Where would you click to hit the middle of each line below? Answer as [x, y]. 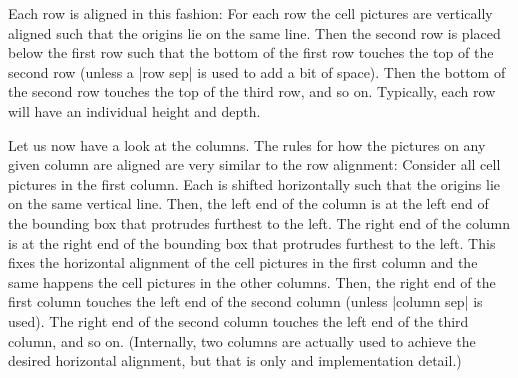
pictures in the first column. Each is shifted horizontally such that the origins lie [254, 183]
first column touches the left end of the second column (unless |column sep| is [245, 301]
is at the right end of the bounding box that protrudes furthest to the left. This [252, 242]
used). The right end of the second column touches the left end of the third [238, 320]
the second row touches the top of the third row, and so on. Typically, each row [252, 91]
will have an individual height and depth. [134, 110]
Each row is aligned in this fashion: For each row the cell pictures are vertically [250, 13]
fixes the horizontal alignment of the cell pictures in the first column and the [243, 262]
